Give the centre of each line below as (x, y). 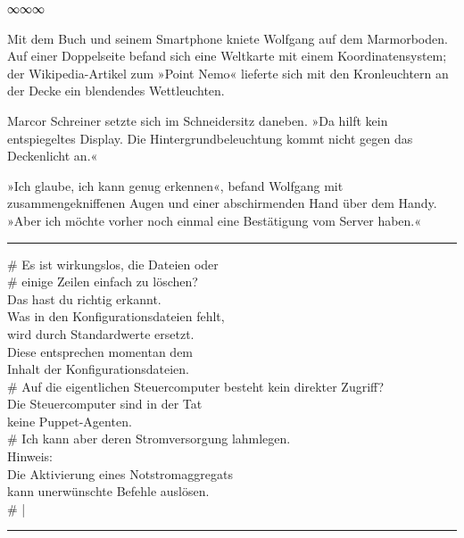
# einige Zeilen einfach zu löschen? (103, 281)
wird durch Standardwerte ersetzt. (101, 333)
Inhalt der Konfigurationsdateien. (98, 369)
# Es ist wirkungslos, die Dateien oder (113, 264)
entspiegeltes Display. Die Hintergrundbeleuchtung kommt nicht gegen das (210, 138)
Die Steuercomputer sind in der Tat (105, 404)
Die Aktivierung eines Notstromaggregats (120, 473)
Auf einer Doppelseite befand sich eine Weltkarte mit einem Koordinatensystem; (227, 56)
